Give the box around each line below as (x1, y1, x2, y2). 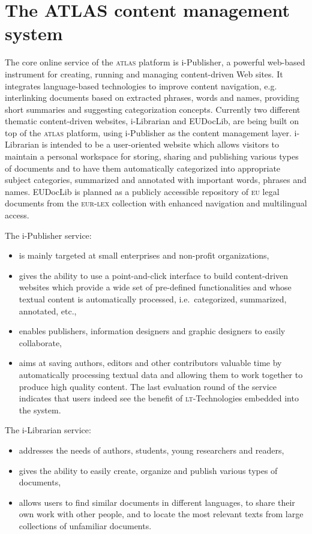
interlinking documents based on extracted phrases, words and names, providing (5, 91, 299, 104)
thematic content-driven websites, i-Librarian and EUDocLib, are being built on (5, 115, 299, 127)
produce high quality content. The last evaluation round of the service (19, 380, 277, 392)
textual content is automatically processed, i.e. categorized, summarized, (19, 293, 287, 305)
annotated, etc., (19, 304, 77, 317)
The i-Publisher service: (5, 229, 92, 241)
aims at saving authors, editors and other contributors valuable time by (19, 356, 282, 369)
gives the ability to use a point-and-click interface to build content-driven (19, 269, 289, 281)
